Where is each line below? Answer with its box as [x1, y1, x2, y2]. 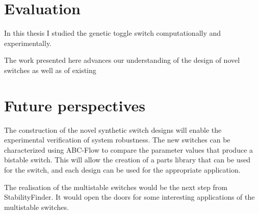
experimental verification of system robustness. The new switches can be [4, 134, 230, 145]
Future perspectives [4, 94, 146, 115]
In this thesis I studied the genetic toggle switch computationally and [4, 28, 221, 38]
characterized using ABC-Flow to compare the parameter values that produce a [4, 144, 253, 155]
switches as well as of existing [4, 64, 96, 75]
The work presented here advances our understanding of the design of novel [4, 55, 240, 65]
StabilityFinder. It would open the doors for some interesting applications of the [4, 192, 255, 202]
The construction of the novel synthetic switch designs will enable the [4, 124, 222, 135]
